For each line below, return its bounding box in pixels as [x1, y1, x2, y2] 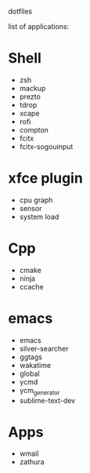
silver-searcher [19, 344, 69, 353]
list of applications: [8, 22, 70, 31]
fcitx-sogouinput [19, 141, 74, 151]
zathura [19, 457, 45, 467]
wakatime [19, 360, 52, 369]
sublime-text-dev [19, 395, 76, 405]
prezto [19, 92, 41, 101]
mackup [19, 83, 46, 93]
